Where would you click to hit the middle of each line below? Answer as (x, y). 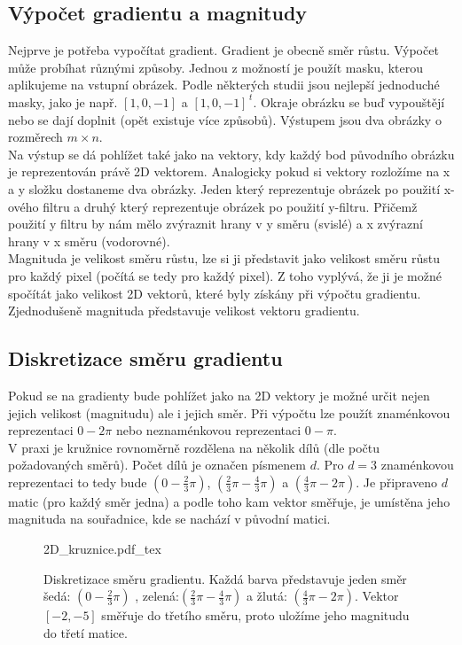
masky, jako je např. (63, 101)
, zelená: (157, 596)
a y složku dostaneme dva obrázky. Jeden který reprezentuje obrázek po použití (224, 188)
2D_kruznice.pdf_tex (102, 549)
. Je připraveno (396, 482)
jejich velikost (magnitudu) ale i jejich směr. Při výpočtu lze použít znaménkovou (229, 412)
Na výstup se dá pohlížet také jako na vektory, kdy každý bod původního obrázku (231, 154)
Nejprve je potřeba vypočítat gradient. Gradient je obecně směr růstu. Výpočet (223, 50)
